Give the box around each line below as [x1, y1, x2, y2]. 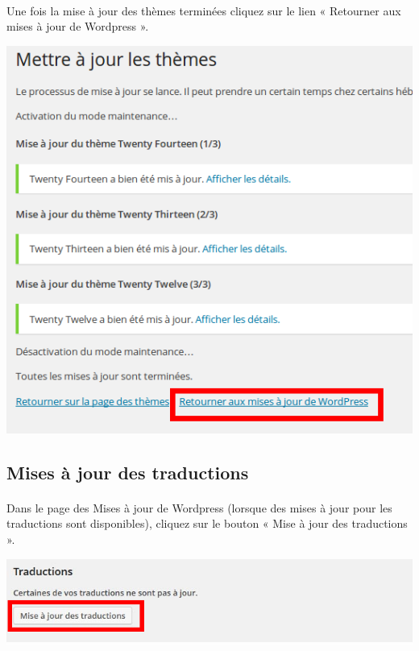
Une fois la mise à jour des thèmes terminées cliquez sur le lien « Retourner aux [6, 2, 401, 19]
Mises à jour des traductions [6, 459, 249, 484]
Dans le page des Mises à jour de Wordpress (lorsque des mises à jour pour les [6, 499, 392, 516]
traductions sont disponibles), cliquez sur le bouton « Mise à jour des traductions [6, 515, 408, 532]
